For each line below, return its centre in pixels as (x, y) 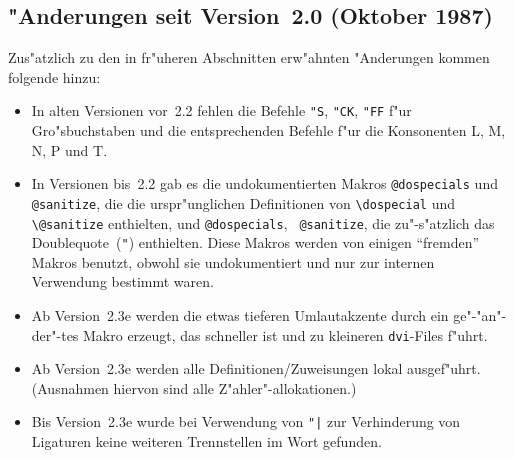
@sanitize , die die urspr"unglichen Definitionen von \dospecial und (243, 202)
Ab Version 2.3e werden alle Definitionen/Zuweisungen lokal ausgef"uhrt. (256, 368)
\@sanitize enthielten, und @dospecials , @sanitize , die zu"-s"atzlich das (263, 222)
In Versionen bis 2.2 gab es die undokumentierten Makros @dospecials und (264, 183)
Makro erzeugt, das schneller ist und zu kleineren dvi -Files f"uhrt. (285, 334)
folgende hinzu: (54, 76)
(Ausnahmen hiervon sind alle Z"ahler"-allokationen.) (194, 387)
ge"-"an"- (480, 315)
